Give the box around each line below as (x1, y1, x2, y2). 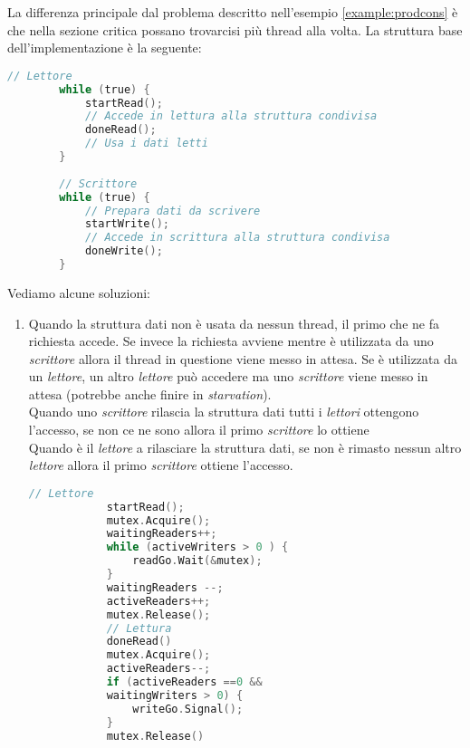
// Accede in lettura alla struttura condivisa (84, 110, 378, 123)
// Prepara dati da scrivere (84, 204, 261, 217)
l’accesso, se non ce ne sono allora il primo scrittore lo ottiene (28, 420, 369, 439)
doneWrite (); (84, 245, 163, 258)
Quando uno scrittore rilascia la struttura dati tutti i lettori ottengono (28, 402, 419, 421)
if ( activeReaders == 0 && (106, 676, 263, 689)
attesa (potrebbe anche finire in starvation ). (28, 384, 272, 403)
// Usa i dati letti (84, 137, 208, 150)
